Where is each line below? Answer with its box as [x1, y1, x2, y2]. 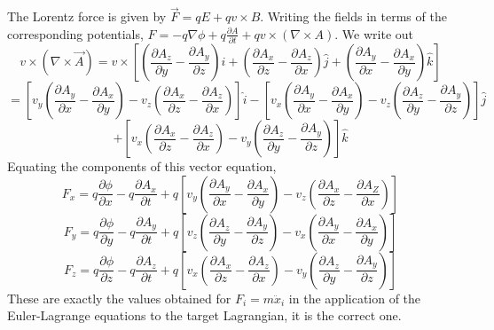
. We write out [334, 24, 413, 43]
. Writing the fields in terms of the [260, 7, 447, 26]
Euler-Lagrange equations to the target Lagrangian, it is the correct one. [7, 306, 402, 325]
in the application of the [288, 288, 421, 307]
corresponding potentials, [7, 24, 144, 43]
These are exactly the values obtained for [7, 288, 231, 307]
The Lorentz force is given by [7, 7, 167, 26]
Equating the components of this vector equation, [7, 157, 277, 176]
